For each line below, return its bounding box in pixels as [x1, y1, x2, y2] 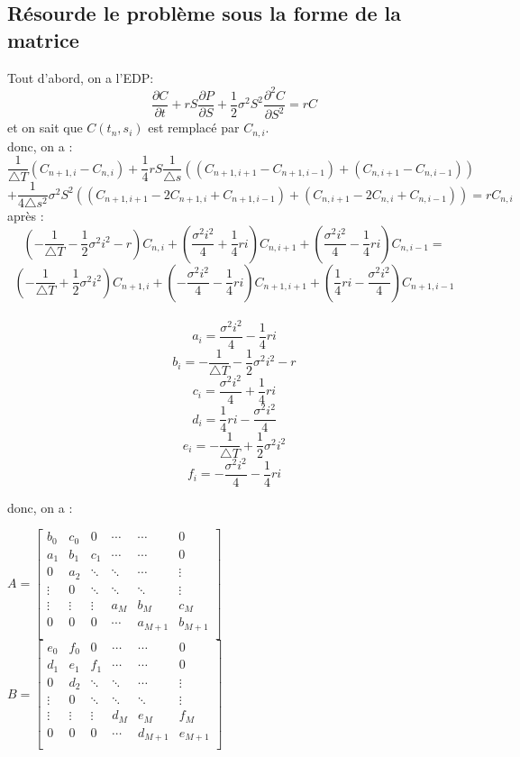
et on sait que [7, 118, 83, 137]
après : [7, 206, 44, 225]
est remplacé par [148, 118, 240, 137]
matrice [7, 25, 79, 53]
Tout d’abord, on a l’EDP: [7, 68, 154, 87]
